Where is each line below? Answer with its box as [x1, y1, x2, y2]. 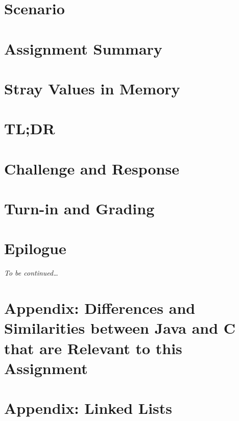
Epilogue [4, 238, 66, 259]
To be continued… [4, 267, 58, 278]
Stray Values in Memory [4, 78, 180, 98]
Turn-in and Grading [4, 198, 155, 219]
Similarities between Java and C [4, 317, 236, 338]
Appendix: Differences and [4, 298, 196, 318]
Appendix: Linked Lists [4, 398, 173, 418]
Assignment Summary [4, 38, 162, 59]
